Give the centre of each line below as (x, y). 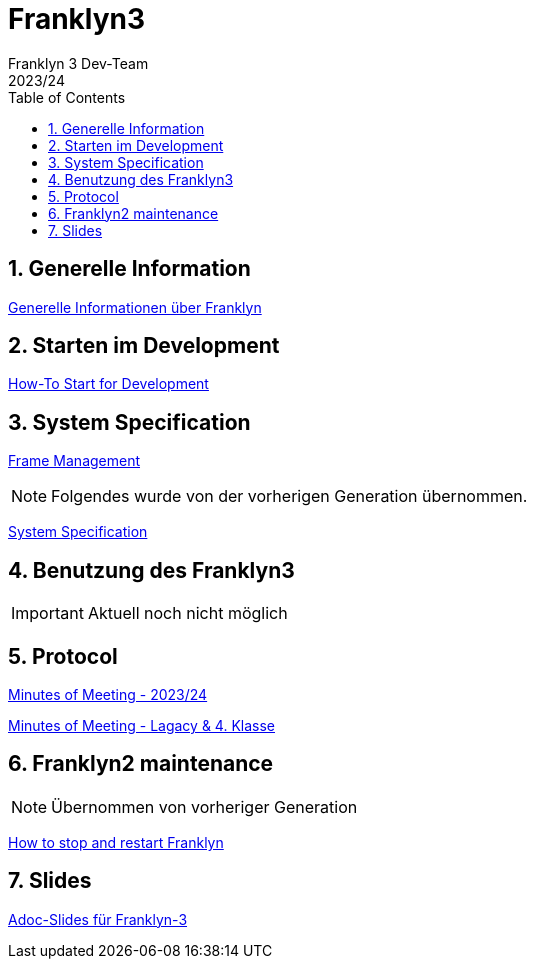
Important (47, 613)
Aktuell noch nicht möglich (187, 613)
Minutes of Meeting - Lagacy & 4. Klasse (141, 725)
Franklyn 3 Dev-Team (78, 63)
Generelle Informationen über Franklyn (135, 307)
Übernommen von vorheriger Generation (204, 806)
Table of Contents (67, 97)
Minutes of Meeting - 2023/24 (108, 694)
